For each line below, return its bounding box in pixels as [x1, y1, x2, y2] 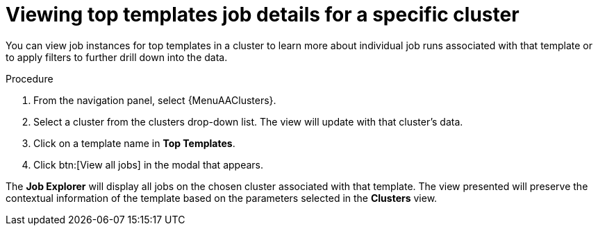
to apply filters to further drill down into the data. [6, 51, 228, 63]
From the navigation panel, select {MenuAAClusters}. [33, 94, 276, 106]
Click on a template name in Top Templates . [33, 137, 235, 149]
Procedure [6, 72, 53, 85]
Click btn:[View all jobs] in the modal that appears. [33, 158, 263, 171]
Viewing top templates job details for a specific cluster [6, 3, 520, 26]
